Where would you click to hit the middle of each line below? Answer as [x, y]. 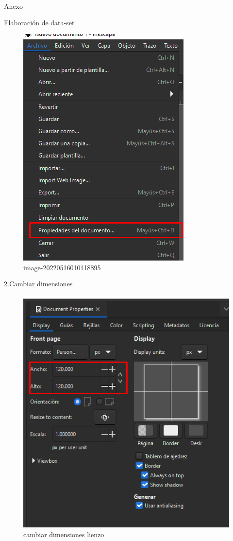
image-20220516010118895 [62, 267]
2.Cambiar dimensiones [38, 284]
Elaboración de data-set [39, 22]
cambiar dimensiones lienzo [64, 534]
